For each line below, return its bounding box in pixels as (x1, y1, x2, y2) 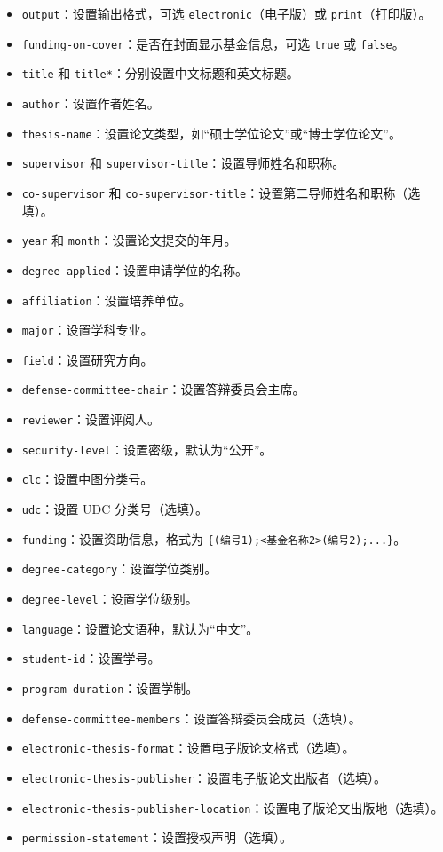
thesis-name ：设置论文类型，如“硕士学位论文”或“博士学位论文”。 (21, 123, 401, 142)
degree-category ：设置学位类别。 (21, 559, 218, 578)
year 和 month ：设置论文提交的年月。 (21, 231, 237, 249)
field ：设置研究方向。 (21, 350, 154, 368)
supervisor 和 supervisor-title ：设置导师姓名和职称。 (21, 154, 345, 172)
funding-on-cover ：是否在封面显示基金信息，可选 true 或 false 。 (21, 34, 405, 52)
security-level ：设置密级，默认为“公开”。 (21, 439, 273, 458)
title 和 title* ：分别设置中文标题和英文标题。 (21, 64, 299, 83)
